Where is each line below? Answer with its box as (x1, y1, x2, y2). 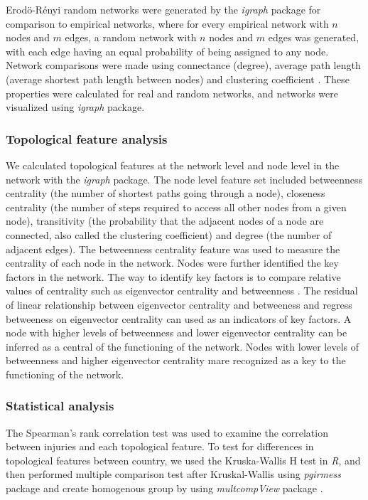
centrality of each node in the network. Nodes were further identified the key (6, 255, 339, 270)
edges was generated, (268, 30, 359, 45)
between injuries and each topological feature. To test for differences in (6, 439, 314, 454)
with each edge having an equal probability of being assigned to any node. (6, 43, 329, 58)
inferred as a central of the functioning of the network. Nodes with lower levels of (6, 339, 359, 353)
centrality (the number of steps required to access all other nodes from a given (6, 199, 347, 214)
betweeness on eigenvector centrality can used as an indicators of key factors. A (6, 311, 352, 326)
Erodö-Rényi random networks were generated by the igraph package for (6, 2, 321, 16)
